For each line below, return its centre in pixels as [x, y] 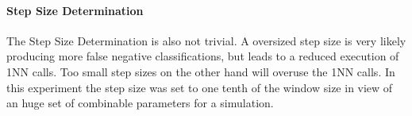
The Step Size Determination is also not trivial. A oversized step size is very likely [206, 40]
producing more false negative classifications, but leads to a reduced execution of [203, 56]
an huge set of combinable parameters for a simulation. [140, 103]
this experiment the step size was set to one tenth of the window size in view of [200, 87]
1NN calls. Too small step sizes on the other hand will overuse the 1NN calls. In [201, 71]
